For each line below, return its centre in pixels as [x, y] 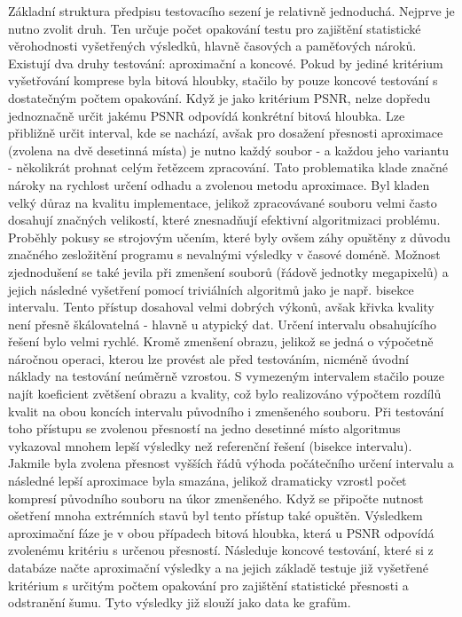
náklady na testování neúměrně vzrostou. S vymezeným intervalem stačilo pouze [226, 376]
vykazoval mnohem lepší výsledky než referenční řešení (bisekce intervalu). [210, 445]
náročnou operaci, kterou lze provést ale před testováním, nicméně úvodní [208, 358]
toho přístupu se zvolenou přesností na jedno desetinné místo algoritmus [204, 428]
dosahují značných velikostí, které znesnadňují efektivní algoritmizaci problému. [224, 220]
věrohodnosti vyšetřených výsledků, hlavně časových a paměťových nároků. [212, 46]
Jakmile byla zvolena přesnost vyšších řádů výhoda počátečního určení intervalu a [231, 463]
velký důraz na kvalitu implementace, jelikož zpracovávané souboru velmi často [223, 202]
